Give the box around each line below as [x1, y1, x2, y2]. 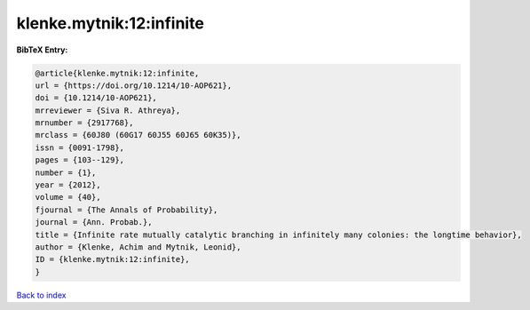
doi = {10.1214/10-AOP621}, [35, 93, 157, 103]
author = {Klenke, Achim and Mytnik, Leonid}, [35, 242, 241, 252]
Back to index [16, 290, 67, 300]
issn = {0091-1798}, [35, 142, 124, 153]
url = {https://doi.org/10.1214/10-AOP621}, [35, 80, 233, 91]
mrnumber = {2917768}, [35, 118, 134, 128]
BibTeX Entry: [16, 44, 68, 55]
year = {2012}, [35, 180, 101, 190]
